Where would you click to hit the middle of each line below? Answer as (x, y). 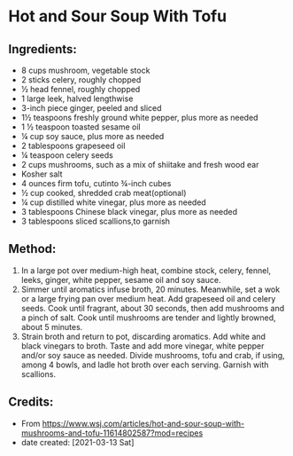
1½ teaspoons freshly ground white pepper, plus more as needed (139, 118)
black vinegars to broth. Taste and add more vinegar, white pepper (143, 346)
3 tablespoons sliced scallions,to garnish (95, 221)
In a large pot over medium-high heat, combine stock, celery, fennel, (146, 270)
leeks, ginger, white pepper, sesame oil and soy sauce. (121, 279)
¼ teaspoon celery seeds (67, 155)
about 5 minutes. (52, 326)
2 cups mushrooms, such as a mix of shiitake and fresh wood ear (140, 165)
